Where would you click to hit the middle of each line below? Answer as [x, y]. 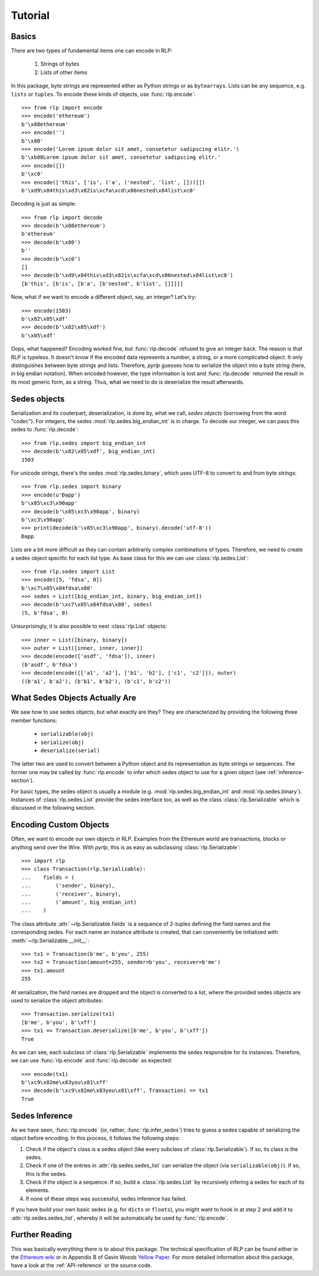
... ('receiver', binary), [71, 894]
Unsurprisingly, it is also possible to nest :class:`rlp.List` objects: [89, 626]
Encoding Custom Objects [60, 825]
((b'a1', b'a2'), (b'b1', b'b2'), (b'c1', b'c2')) [96, 681]
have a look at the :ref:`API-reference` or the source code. [82, 1265]
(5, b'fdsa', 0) [45, 613]
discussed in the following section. [53, 808]
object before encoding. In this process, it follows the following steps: [95, 1138]
